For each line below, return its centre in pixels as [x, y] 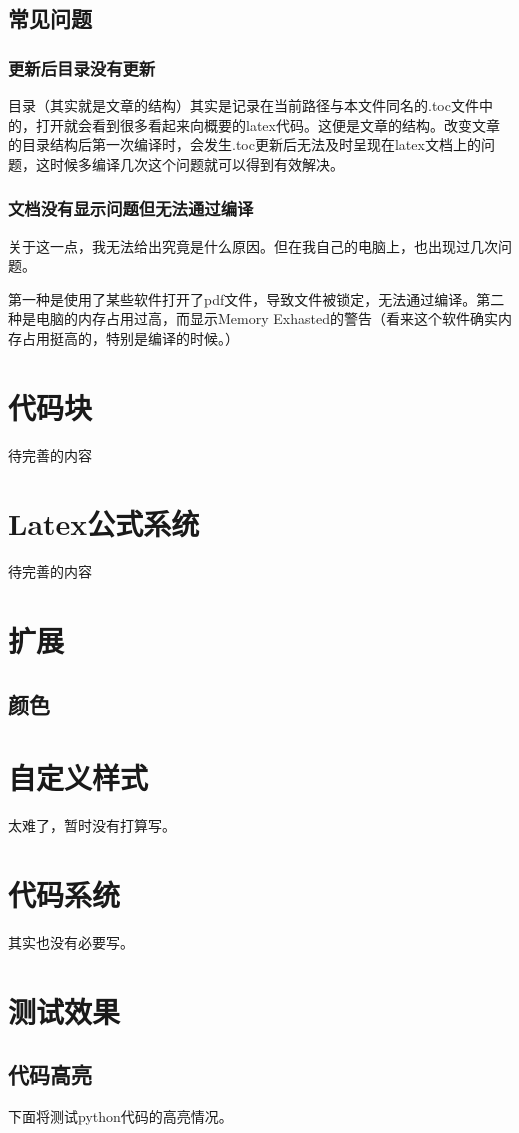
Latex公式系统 [104, 523]
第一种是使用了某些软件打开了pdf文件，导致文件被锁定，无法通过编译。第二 [256, 298]
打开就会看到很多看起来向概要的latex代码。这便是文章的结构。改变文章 [267, 124]
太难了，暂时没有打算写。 [92, 825]
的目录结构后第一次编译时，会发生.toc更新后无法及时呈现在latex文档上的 [244, 144]
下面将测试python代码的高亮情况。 [120, 1116]
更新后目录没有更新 [82, 67]
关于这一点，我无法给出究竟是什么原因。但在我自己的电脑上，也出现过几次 [253, 245]
